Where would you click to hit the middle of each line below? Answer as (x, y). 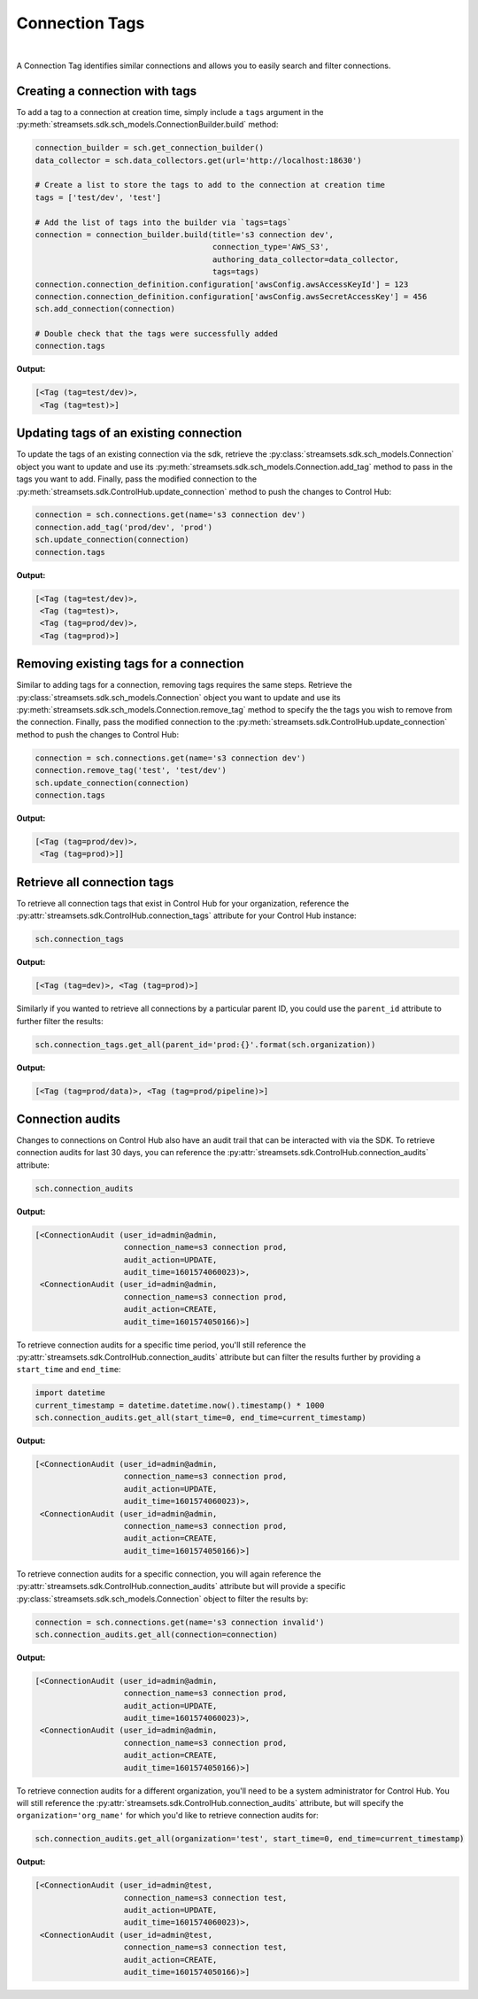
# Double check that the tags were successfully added (156, 334)
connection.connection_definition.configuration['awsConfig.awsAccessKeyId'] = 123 (222, 284)
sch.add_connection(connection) (105, 309)
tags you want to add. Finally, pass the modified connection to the (136, 479)
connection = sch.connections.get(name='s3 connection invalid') (180, 1622)
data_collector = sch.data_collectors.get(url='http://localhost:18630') (198, 160)
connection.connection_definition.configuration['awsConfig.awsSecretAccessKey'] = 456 (231, 296)
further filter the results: (60, 1021)
